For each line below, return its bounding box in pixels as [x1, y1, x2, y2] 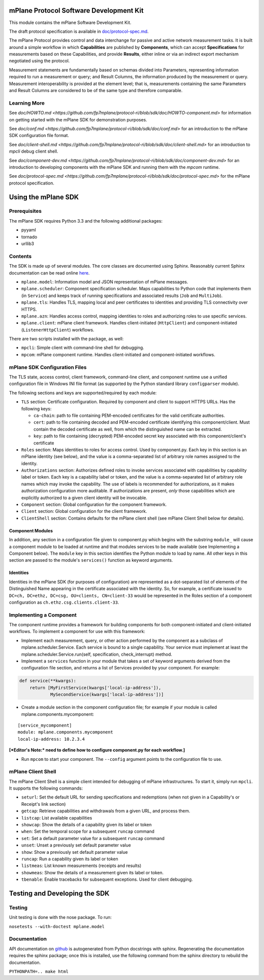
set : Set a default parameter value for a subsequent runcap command [21, 835, 165, 841]
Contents [9, 252, 32, 259]
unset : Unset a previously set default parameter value [21, 842, 132, 848]
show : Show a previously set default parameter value [21, 849, 128, 855]
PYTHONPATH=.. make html [9, 969, 68, 974]
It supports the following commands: [9, 785, 83, 791]
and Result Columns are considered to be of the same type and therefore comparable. [9, 88, 183, 93]
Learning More [9, 99, 45, 106]
